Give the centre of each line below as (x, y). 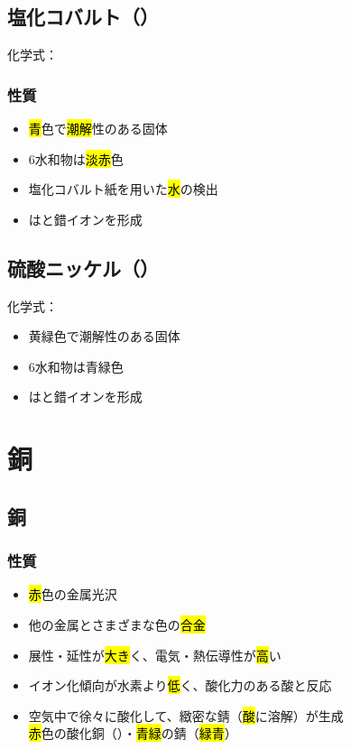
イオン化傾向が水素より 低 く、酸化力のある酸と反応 (180, 685)
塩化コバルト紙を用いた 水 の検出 (123, 189)
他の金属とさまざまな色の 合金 (117, 624)
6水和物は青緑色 (76, 366)
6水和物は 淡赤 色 (76, 158)
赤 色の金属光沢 (73, 594)
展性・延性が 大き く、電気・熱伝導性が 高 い (155, 655)
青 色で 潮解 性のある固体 (98, 129)
